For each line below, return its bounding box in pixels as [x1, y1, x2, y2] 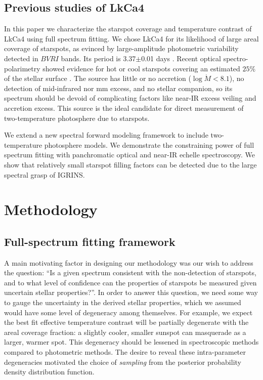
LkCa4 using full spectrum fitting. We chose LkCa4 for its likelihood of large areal [4, 33, 259, 44]
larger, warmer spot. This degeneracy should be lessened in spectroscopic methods [4, 336, 259, 347]
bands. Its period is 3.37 [61, 53, 136, 63]
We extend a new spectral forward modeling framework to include [4, 130, 208, 140]
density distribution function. [4, 366, 95, 377]
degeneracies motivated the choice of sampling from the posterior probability [4, 356, 241, 367]
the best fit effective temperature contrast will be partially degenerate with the [4, 317, 249, 327]
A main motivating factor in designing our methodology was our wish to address [4, 257, 253, 268]
